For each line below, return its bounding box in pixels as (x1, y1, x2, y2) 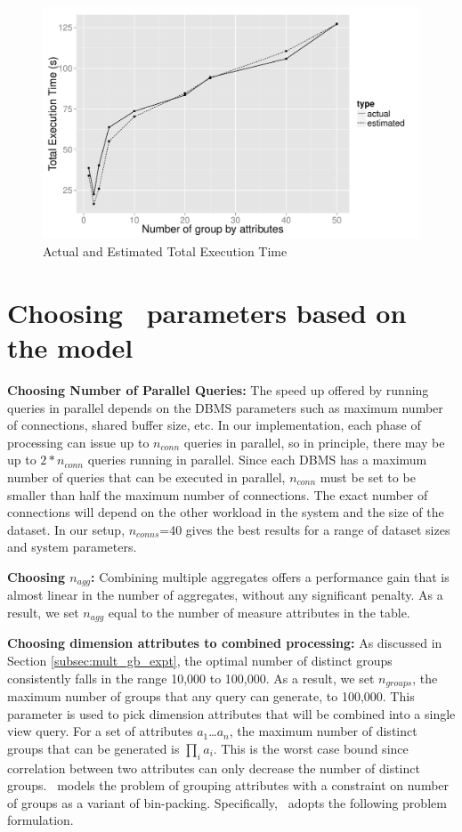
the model (7, 329, 134, 365)
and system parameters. (7, 537, 137, 556)
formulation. (7, 811, 74, 829)
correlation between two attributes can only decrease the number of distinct (7, 758, 420, 777)
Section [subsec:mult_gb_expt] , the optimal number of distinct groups (7, 650, 393, 669)
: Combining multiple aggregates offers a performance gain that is (91, 567, 450, 586)
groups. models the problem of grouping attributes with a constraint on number (7, 776, 450, 795)
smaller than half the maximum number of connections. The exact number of (7, 485, 428, 504)
